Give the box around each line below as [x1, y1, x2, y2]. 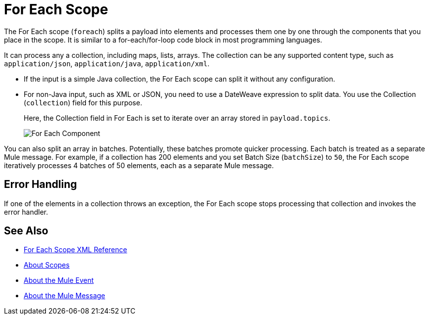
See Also [4, 225, 48, 237]
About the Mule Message [24, 291, 105, 300]
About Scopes [24, 261, 70, 270]
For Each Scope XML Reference [24, 245, 127, 254]
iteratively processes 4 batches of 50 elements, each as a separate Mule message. [4, 161, 274, 170]
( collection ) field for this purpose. [24, 98, 142, 107]
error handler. [4, 207, 48, 216]
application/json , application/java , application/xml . [4, 59, 210, 68]
